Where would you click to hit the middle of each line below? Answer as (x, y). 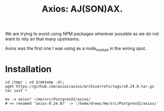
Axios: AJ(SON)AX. (82, 9)
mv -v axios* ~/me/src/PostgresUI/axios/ (48, 99)
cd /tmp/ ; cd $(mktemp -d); (35, 82)
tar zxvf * (16, 91)
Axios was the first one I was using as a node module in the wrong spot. (76, 49)
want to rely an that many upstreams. (43, 39)
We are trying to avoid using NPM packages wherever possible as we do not (82, 34)
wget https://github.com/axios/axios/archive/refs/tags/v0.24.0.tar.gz (80, 86)
